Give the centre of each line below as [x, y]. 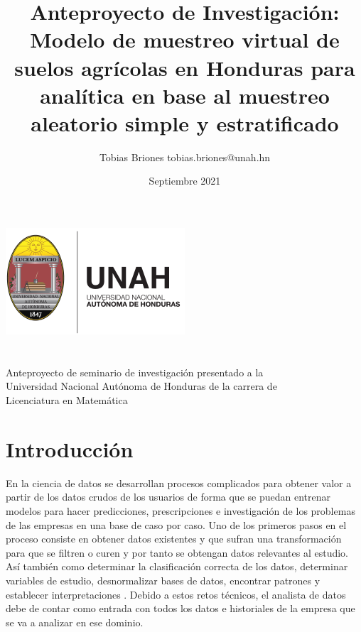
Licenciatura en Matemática [67, 400]
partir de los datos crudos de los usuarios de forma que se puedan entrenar [168, 497]
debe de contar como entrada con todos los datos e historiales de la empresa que [180, 608]
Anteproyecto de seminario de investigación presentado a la [135, 372]
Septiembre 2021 [185, 181]
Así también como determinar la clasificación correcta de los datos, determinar [177, 566]
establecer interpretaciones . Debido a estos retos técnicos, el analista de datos [176, 594]
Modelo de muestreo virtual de [185, 39]
